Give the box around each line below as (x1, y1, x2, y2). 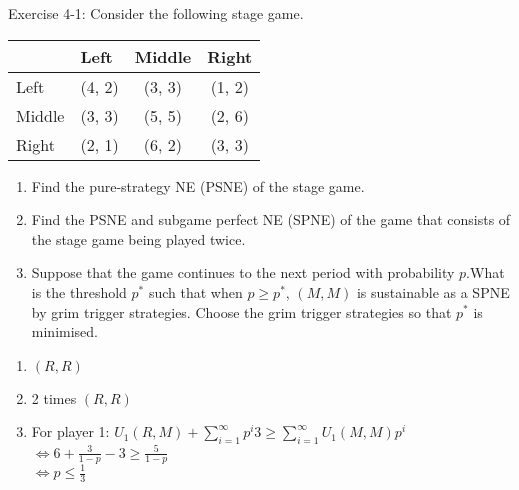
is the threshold (31, 281, 127, 302)
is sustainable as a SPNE (356, 281, 510, 302)
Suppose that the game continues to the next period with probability (31, 262, 455, 283)
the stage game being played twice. (31, 228, 246, 249)
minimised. (31, 321, 98, 342)
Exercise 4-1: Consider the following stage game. (8, 3, 304, 23)
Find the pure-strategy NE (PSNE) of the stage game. (31, 175, 365, 196)
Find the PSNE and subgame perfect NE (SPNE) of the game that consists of (31, 209, 511, 230)
